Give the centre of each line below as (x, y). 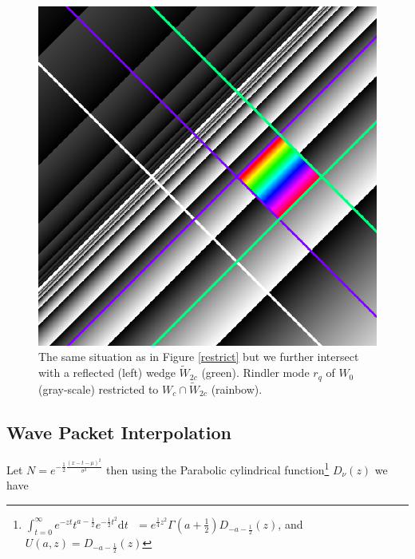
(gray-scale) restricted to (99, 389)
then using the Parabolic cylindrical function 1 (218, 468)
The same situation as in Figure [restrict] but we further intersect (199, 357)
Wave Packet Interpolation (119, 432)
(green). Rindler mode (255, 373)
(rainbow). (237, 389)
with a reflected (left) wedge (107, 373)
